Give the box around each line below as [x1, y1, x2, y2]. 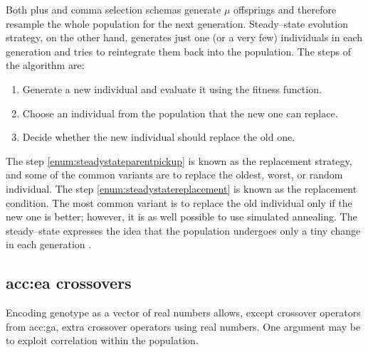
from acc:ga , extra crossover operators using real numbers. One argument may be [6, 319, 361, 334]
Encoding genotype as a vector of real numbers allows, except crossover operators [6, 305, 361, 320]
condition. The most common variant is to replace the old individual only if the [6, 195, 352, 210]
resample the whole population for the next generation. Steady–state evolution [6, 16, 348, 31]
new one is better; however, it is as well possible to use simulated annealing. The [6, 209, 357, 224]
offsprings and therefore [233, 2, 337, 16]
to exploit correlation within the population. [6, 333, 199, 348]
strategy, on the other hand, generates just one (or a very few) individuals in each [6, 30, 363, 45]
